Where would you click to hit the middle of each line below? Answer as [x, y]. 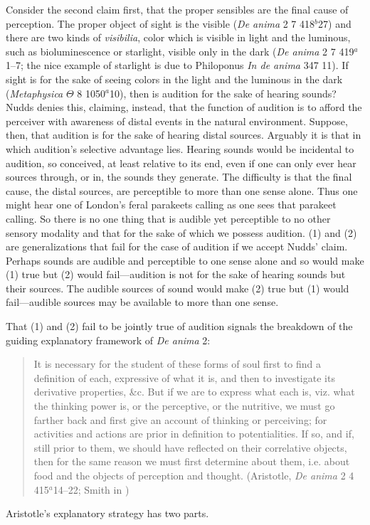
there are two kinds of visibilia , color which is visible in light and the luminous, [178, 37]
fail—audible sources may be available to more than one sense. [142, 302]
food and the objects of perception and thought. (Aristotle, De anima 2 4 [194, 475]
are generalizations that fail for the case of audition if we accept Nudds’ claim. [177, 246]
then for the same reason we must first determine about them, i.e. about [192, 461]
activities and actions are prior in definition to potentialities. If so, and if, [194, 434]
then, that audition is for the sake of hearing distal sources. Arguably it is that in [184, 135]
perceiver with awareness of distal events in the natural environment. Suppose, [177, 121]
